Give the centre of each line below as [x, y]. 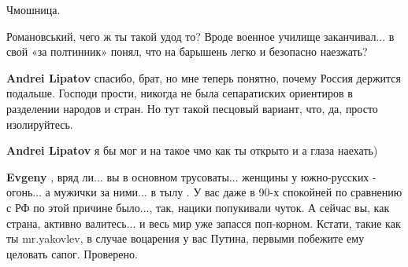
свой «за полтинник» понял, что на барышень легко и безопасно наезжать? [187, 51]
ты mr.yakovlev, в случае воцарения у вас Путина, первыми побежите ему [185, 238]
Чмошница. [33, 9]
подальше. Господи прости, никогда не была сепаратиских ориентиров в [180, 93]
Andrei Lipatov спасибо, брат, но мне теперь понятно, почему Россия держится [204, 77]
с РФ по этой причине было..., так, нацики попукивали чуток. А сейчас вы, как [198, 207]
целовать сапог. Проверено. [72, 253]
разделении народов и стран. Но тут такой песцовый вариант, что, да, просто [192, 108]
